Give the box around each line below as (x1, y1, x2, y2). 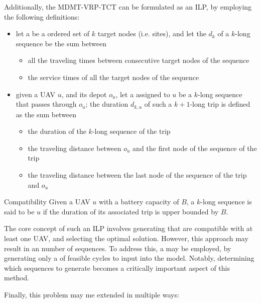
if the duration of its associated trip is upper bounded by (43, 206, 219, 216)
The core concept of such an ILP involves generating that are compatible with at (4, 223, 253, 234)
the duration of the (28, 126, 86, 136)
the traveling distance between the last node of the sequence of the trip (28, 169, 247, 180)
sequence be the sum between (16, 38, 106, 48)
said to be (4, 206, 35, 216)
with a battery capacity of (98, 196, 179, 207)
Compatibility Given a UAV (4, 196, 90, 207)
